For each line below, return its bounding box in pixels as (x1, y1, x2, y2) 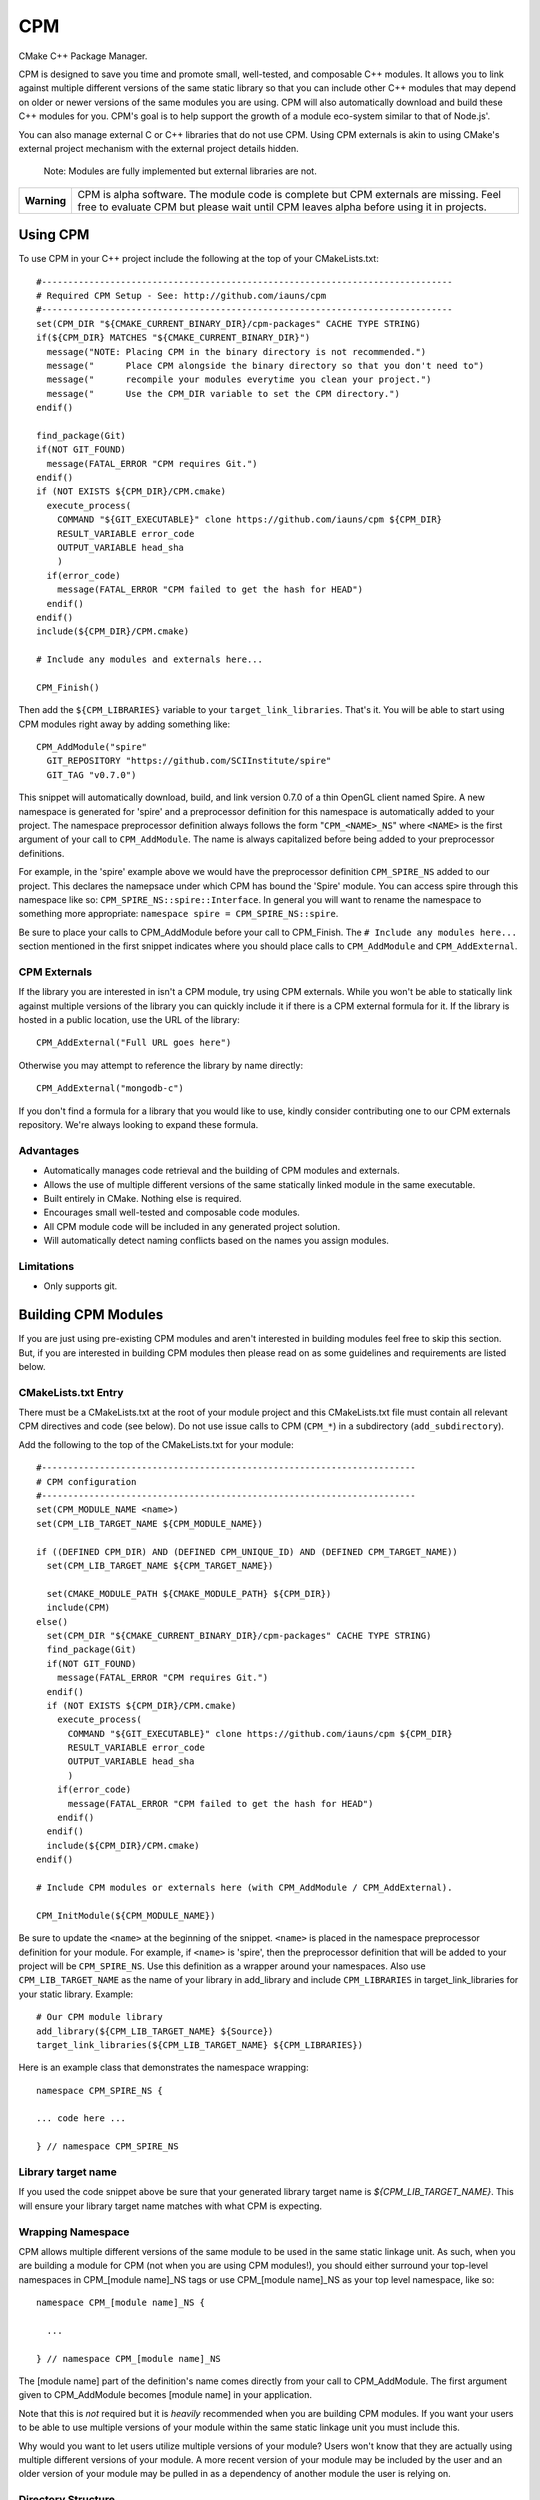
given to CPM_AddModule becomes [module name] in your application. (18, 2389, 313, 2401)
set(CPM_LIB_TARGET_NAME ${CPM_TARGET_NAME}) (46, 1560, 274, 1571)
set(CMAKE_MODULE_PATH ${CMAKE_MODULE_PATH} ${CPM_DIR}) (46, 1588, 332, 1599)
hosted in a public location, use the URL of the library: (18, 1014, 240, 1026)
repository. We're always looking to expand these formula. (18, 1119, 259, 1131)
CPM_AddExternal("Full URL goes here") (36, 1037, 232, 1049)
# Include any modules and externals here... (36, 654, 264, 665)
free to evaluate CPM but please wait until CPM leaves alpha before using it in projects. (77, 200, 487, 214)
